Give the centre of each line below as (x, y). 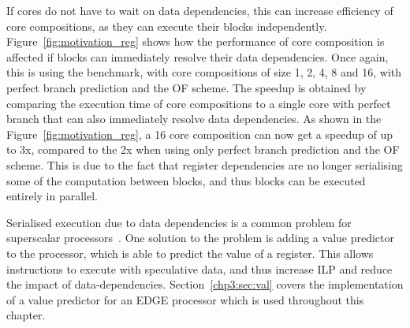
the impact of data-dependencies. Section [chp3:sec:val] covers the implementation (205, 284)
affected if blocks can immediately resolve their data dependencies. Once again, (198, 56)
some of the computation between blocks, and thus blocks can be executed (186, 180)
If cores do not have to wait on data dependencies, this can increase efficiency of (200, 10)
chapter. (26, 315)
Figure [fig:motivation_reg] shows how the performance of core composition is (196, 41)
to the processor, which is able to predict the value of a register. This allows (190, 253)
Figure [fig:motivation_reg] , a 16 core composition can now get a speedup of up (200, 134)
